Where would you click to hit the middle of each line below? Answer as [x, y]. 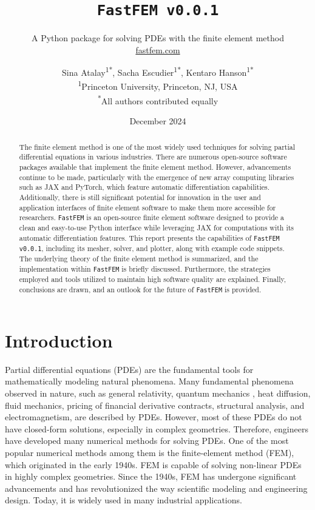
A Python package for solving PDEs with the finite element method [158, 38]
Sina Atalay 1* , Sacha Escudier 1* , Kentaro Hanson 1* [158, 72]
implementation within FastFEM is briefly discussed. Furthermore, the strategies [145, 268]
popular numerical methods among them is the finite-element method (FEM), [150, 452]
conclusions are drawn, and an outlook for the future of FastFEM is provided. [140, 289]
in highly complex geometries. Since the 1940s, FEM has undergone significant [151, 476]
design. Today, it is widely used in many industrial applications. [124, 500]
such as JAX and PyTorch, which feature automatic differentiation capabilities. [144, 187]
